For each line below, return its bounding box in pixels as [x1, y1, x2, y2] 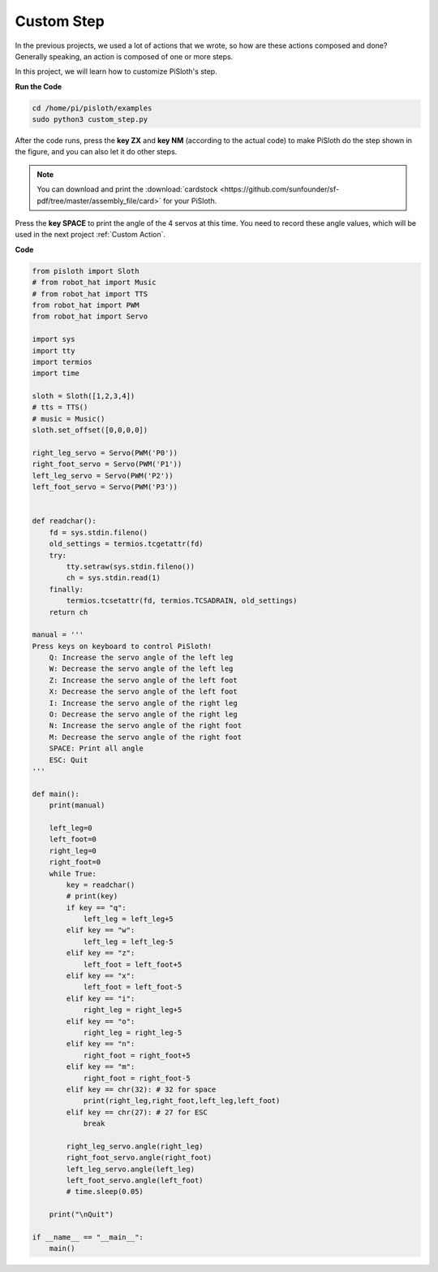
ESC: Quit [49, 755, 88, 764]
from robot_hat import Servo [32, 312, 148, 321]
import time [32, 369, 80, 378]
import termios [32, 357, 92, 366]
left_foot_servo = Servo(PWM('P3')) [32, 482, 178, 491]
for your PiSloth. [162, 196, 217, 206]
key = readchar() [66, 880, 135, 889]
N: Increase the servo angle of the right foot [49, 721, 243, 730]
